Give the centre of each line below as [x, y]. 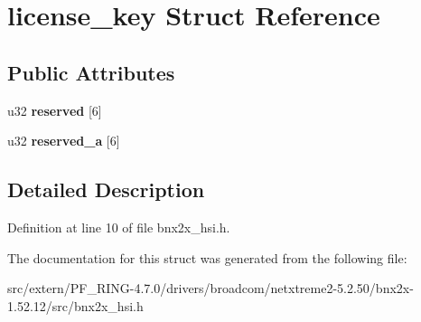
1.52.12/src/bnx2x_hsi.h [75, 305]
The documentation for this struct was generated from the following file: [207, 257]
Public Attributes [91, 72]
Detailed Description [106, 189]
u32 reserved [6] [55, 110]
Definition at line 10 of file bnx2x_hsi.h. [119, 227]
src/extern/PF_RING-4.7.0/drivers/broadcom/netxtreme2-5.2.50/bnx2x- [210, 288]
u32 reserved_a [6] [64, 141]
